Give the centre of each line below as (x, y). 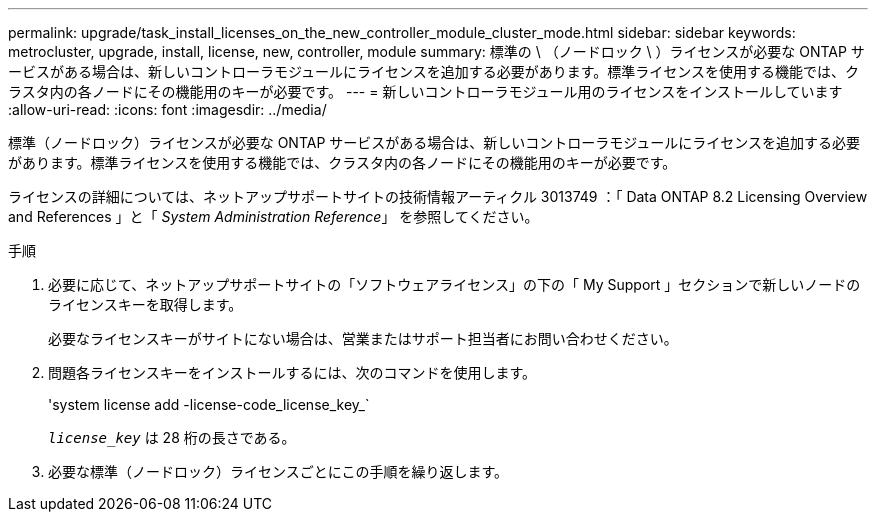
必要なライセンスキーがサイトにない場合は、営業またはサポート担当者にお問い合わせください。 (363, 338)
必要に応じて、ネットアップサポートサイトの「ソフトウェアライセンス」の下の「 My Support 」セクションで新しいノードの (454, 284)
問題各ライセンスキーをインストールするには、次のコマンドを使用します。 (292, 372)
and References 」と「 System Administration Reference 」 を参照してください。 (273, 216)
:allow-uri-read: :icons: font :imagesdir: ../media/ (167, 109)
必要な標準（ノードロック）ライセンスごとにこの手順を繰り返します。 (278, 471)
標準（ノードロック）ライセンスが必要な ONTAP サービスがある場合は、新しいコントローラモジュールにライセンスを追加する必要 (434, 142)
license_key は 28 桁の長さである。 (172, 437)
